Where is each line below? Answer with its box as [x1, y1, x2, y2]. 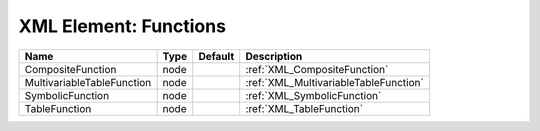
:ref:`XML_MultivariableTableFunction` [245, 75, 424, 89]
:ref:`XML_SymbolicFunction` [245, 88, 382, 102]
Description [245, 49, 303, 63]
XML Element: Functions [18, 15, 227, 37]
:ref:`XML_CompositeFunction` [245, 62, 389, 76]
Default [198, 49, 235, 63]
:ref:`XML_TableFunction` [245, 101, 364, 115]
